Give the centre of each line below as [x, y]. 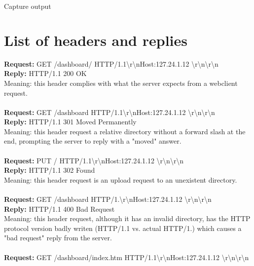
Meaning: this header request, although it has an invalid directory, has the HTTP [127, 218]
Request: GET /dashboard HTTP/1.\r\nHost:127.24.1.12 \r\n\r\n [108, 199]
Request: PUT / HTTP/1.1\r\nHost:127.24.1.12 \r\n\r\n [94, 160]
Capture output [28, 6]
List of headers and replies [96, 40]
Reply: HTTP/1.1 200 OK [45, 73]
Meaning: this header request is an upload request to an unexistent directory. [121, 179]
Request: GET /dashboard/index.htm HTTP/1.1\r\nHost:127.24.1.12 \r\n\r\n [127, 257]
